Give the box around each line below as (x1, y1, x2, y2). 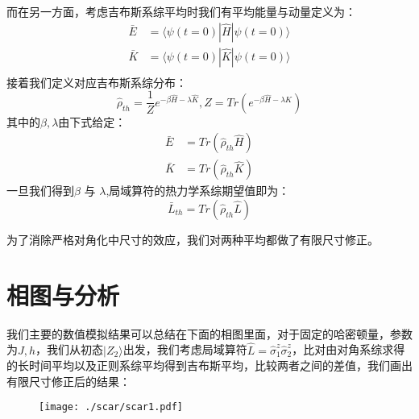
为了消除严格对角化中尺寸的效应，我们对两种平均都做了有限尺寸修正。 (6, 231, 379, 247)
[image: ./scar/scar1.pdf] (39, 401, 183, 413)
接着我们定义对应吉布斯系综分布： (6, 73, 187, 90)
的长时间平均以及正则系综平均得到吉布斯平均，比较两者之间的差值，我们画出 (6, 357, 413, 374)
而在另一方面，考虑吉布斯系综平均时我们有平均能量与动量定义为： (6, 3, 356, 19)
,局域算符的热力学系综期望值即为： (106, 182, 290, 199)
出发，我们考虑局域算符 (122, 341, 247, 358)
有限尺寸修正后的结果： (6, 372, 131, 389)
